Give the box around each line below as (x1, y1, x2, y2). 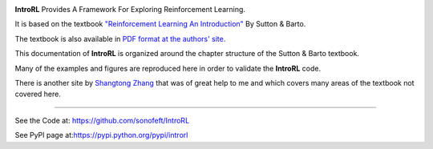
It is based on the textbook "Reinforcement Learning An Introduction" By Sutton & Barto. (14, 19, 306, 29)
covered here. (14, 89, 62, 99)
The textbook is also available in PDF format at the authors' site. (14, 34, 226, 43)
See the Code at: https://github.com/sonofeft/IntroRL (14, 115, 190, 125)
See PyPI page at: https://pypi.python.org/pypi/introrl (14, 131, 188, 140)
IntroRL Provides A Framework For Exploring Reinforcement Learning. (14, 5, 246, 14)
